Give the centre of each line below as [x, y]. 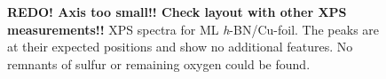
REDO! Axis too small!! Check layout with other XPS [177, 12]
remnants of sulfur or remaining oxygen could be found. [159, 63]
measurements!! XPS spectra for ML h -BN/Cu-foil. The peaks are [193, 29]
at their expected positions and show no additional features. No [180, 47]
